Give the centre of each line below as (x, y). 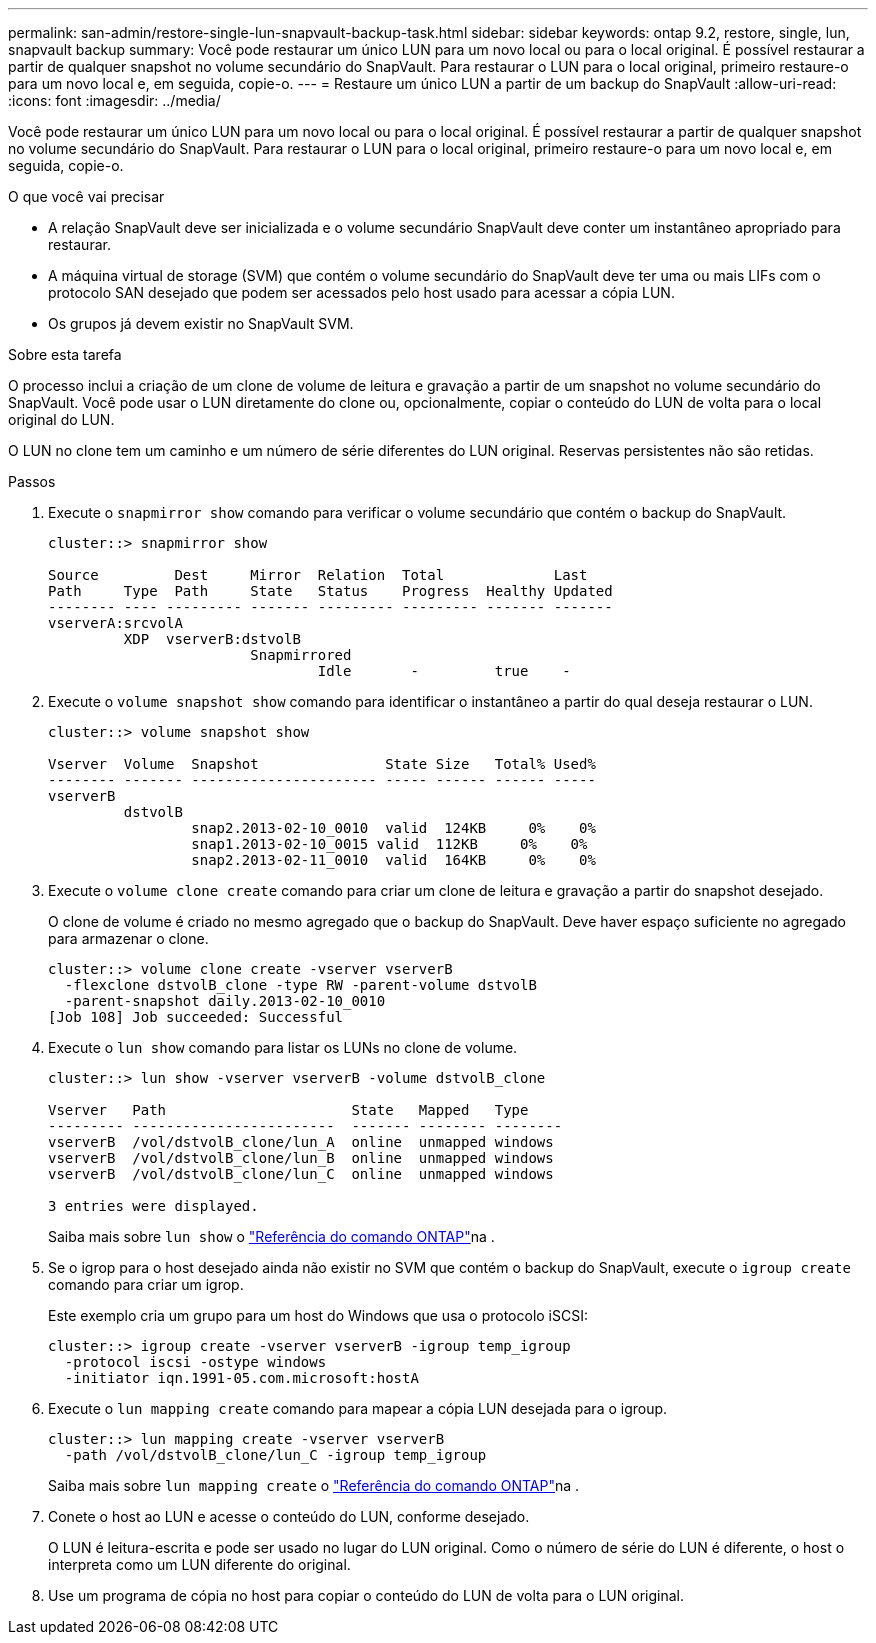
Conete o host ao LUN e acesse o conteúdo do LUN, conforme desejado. (289, 1516)
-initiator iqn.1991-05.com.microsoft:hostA (241, 1378)
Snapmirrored (301, 655)
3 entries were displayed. (153, 1206)
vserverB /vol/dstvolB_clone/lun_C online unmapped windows (301, 1174)
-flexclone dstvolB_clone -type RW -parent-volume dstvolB (300, 985)
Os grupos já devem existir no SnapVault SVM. (201, 323)
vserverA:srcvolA (115, 623)
